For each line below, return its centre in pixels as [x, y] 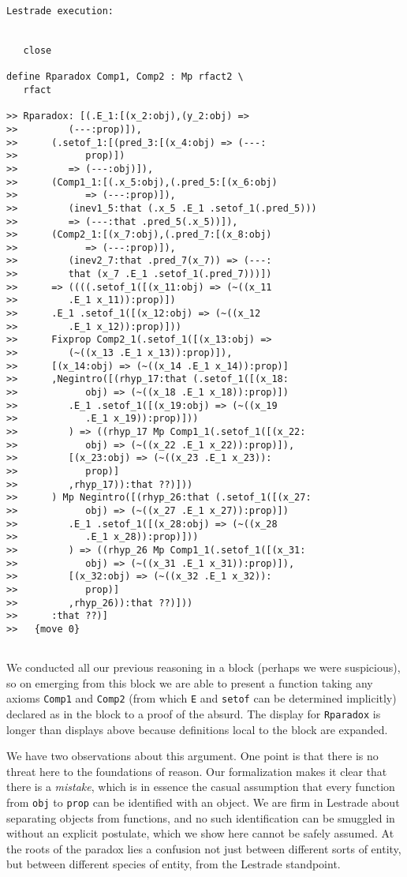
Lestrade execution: [60, 11]
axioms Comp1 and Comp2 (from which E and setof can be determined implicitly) [202, 698]
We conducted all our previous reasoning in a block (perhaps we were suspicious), [203, 667]
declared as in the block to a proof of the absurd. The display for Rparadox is [194, 714]
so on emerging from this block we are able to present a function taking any [190, 682]
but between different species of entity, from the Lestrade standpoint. [174, 864]
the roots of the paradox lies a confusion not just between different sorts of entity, [204, 848]
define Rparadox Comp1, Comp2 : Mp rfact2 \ [125, 77]
